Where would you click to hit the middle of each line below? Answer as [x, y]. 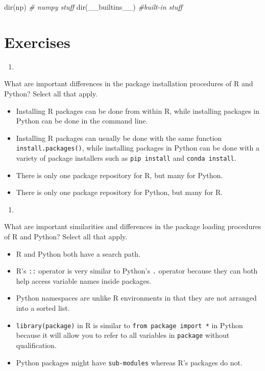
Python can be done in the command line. [82, 121]
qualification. [36, 345]
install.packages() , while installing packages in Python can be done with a [138, 148]
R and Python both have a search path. [78, 253]
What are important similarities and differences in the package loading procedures [133, 226]
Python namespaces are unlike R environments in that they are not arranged [136, 298]
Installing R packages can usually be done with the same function [119, 138]
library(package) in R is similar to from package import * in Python [129, 325]
